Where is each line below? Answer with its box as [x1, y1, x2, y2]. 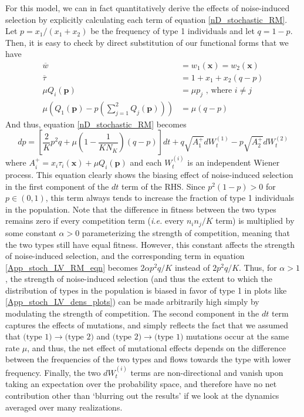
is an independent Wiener [187, 156, 280, 169]
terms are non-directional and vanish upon [130, 366, 283, 378]
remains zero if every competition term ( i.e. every [5, 214, 184, 227]
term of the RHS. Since [121, 180, 205, 192]
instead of [174, 261, 210, 273]
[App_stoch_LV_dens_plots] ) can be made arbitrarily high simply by [5, 295, 259, 308]
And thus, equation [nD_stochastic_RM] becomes [5, 117, 187, 130]
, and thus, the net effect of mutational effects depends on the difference [27, 341, 286, 354]
